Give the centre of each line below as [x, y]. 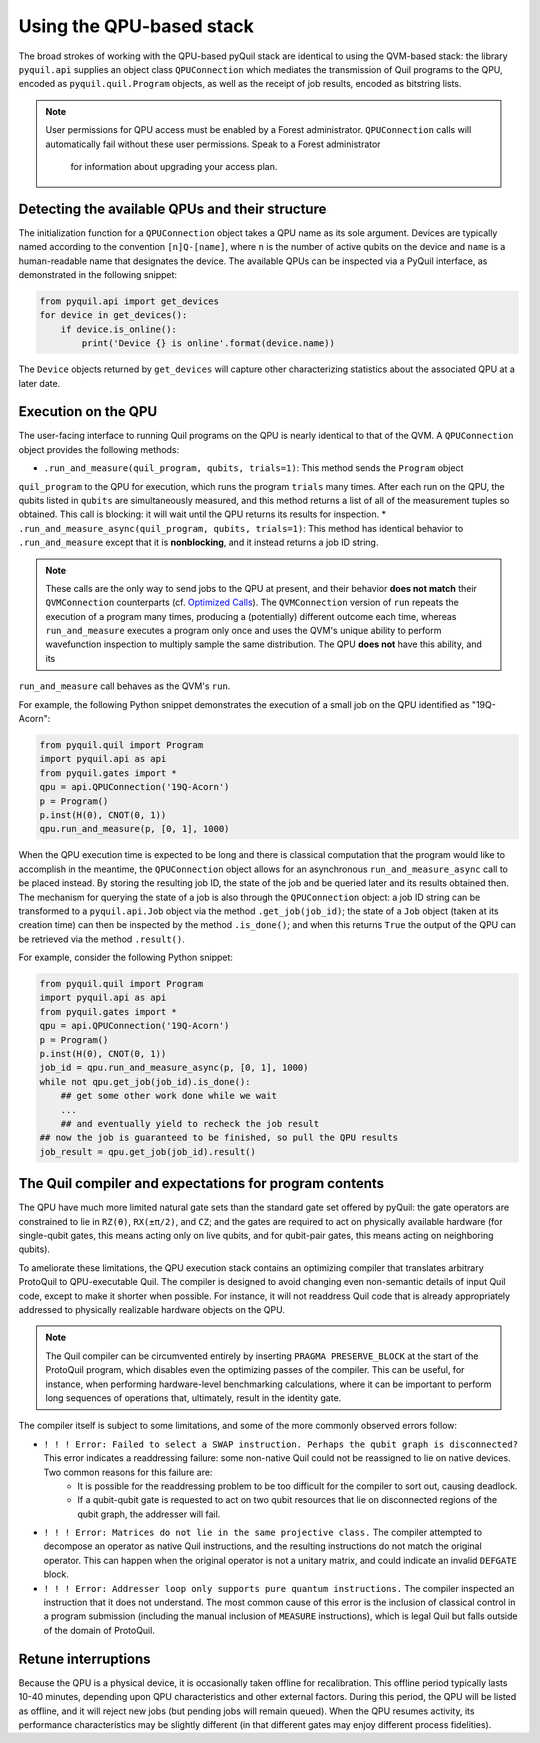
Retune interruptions [84, 1658]
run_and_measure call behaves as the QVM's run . [124, 686]
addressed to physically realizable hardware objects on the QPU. [151, 1309]
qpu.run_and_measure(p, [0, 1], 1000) [134, 829]
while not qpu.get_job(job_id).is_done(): [145, 1081]
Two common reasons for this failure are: [128, 1472]
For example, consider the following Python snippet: [126, 957]
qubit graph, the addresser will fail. [149, 1514]
